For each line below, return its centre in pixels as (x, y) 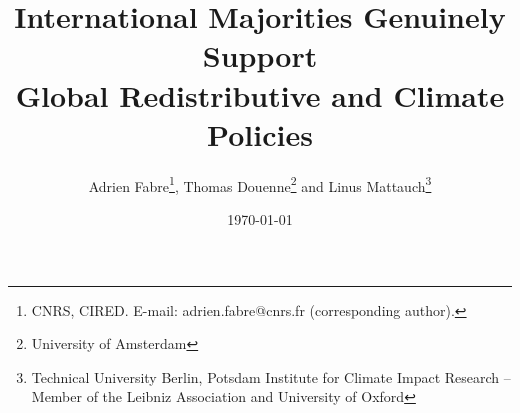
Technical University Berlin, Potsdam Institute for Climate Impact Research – (271, 376)
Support (260, 55)
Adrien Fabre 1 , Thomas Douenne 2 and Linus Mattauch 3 (260, 184)
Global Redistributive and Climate (260, 94)
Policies (260, 133)
